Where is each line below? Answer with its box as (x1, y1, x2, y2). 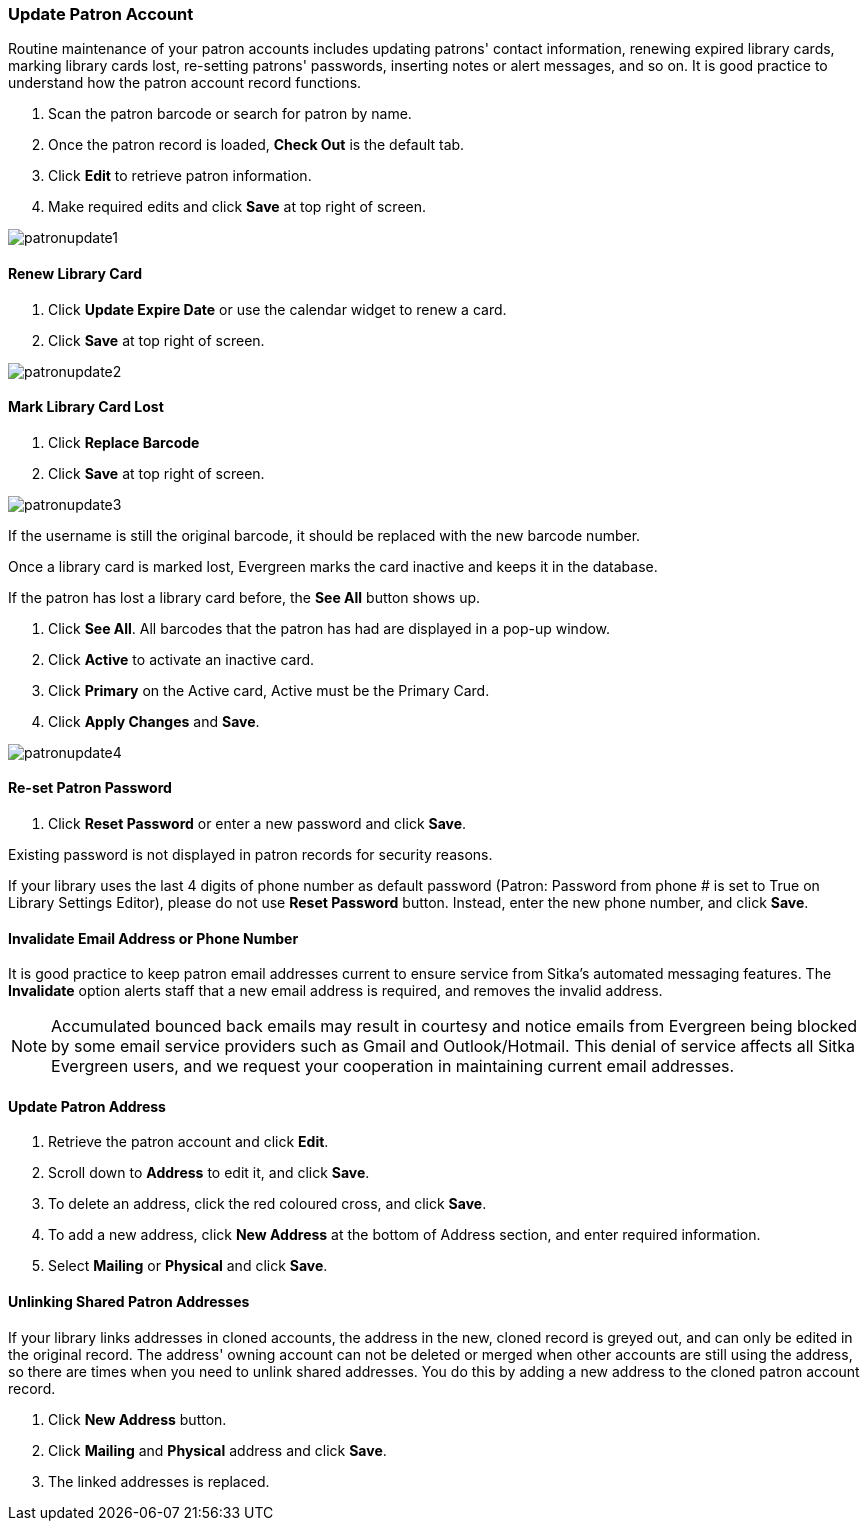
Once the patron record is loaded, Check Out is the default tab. (48, 136, 465, 154)
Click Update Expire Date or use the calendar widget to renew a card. (48, 300, 507, 318)
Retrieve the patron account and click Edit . (48, 1133, 329, 1151)
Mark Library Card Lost (8, 398, 164, 416)
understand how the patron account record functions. (8, 74, 362, 92)
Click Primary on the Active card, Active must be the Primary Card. (48, 681, 490, 699)
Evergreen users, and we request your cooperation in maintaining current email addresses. (51, 1056, 735, 1077)
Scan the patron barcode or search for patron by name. (48, 105, 412, 123)
